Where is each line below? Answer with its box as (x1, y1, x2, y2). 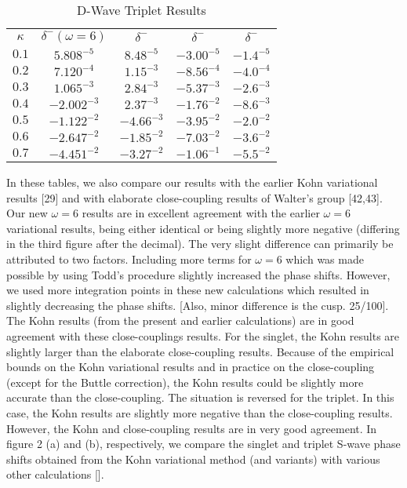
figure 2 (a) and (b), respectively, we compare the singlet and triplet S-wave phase (6, 435, 401, 452)
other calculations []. (6, 466, 104, 483)
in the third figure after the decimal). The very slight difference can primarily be (6, 235, 394, 252)
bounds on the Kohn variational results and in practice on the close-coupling (6, 359, 375, 375)
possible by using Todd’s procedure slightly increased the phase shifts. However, (6, 266, 391, 282)
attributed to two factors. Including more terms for (6, 250, 252, 267)
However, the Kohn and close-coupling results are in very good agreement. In (6, 420, 377, 436)
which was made (285, 250, 364, 267)
